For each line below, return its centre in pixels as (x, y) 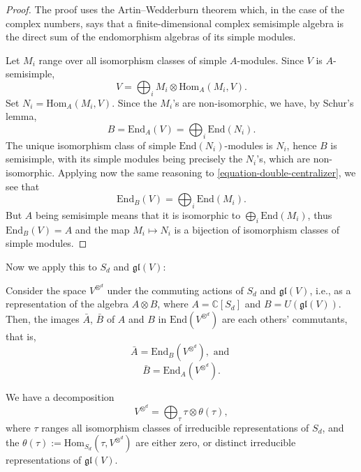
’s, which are (283, 159)
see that (23, 186)
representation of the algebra (67, 304)
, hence (302, 145)
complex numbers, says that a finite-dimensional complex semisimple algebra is (175, 23)
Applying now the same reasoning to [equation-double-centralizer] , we (207, 172)
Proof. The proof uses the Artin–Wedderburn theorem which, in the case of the (175, 9)
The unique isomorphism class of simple (91, 145)
